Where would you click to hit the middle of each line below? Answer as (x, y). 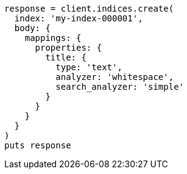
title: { (66, 57)
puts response (38, 145)
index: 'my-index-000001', (79, 18)
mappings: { (53, 38)
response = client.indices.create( (89, 9)
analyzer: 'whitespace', (115, 77)
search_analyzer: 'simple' (120, 87)
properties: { (69, 48)
